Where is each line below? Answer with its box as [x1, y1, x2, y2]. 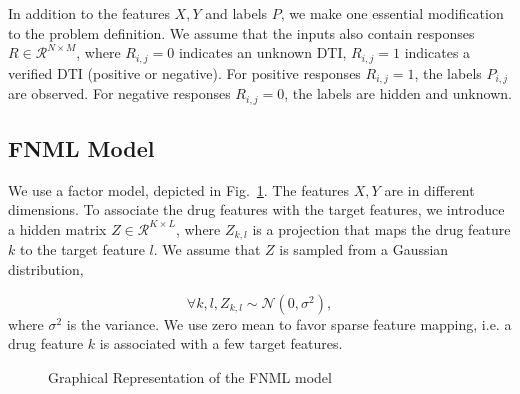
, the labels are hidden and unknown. [284, 83, 512, 104]
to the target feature [19, 239, 145, 260]
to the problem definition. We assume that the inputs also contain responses [8, 22, 475, 43]
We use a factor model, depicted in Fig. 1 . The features [8, 179, 350, 200]
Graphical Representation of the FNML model [48, 366, 332, 387]
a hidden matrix [8, 218, 107, 239]
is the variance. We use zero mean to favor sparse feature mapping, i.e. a [66, 313, 512, 334]
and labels [205, 3, 268, 23]
